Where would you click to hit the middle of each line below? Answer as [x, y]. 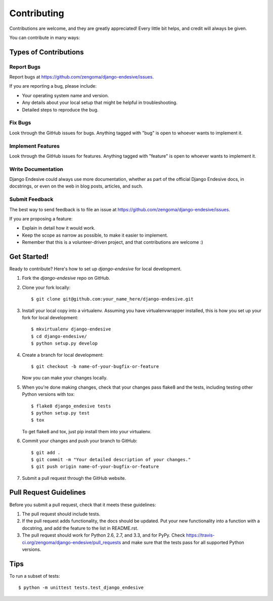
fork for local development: [50, 318]
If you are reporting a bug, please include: [53, 86]
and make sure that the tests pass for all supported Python [183, 542]
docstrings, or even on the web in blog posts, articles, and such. [76, 186]
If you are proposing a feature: [41, 219]
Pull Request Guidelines [48, 492]
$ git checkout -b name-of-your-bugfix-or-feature [95, 366]
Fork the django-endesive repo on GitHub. [66, 278]
